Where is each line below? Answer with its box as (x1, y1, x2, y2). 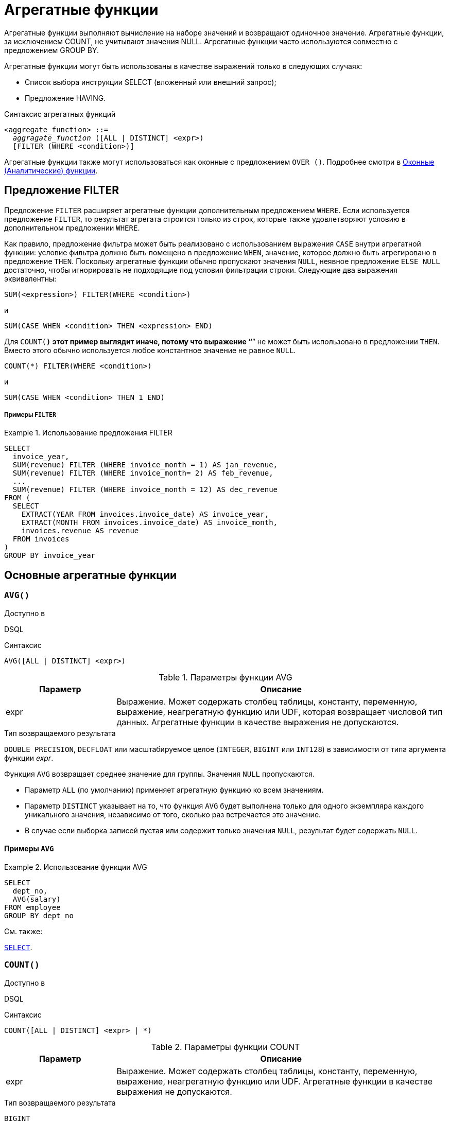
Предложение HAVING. (25, 93, 106, 102)
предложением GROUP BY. (4, 45, 99, 55)
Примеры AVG (4, 844, 54, 853)
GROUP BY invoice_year (4, 551, 96, 560)
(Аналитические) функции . (4, 166, 98, 175)
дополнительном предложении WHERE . (4, 223, 140, 232)
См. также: (4, 926, 43, 936)
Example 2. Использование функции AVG (4, 862, 147, 871)
